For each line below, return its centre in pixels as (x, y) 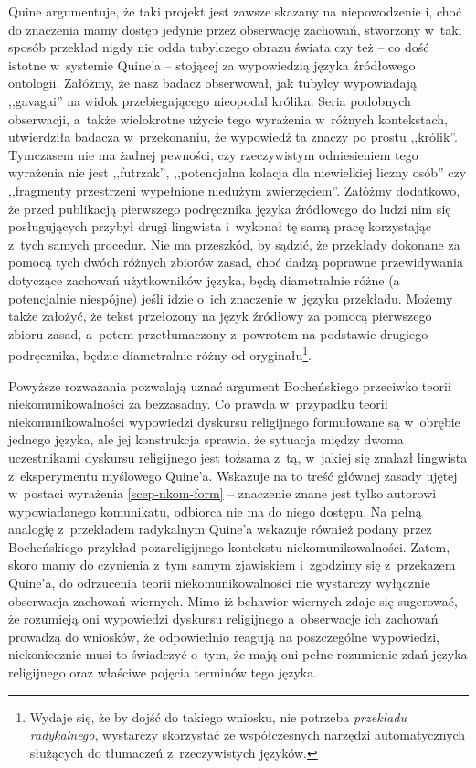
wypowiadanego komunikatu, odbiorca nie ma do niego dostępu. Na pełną (215, 511)
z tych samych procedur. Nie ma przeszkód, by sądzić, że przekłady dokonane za (234, 244)
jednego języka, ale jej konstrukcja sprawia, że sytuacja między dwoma (206, 439)
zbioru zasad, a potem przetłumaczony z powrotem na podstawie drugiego (218, 333)
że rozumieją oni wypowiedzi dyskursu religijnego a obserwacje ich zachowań (223, 619)
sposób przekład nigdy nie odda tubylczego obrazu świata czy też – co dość (219, 47)
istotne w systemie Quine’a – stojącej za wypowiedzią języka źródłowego (212, 64)
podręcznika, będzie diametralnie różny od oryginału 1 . (160, 353)
